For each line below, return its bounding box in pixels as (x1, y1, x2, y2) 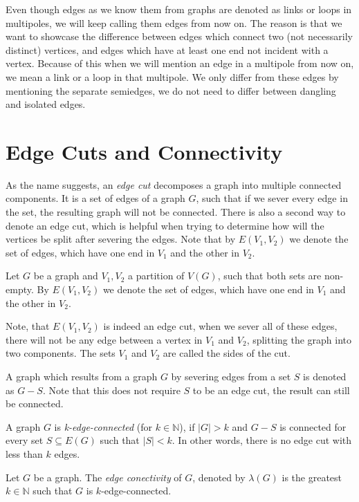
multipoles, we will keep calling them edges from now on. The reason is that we (6, 15, 342, 30)
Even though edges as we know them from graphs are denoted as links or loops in (6, 2, 352, 16)
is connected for (279, 419, 347, 434)
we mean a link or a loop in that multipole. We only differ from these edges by (6, 69, 339, 84)
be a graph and (33, 268, 98, 283)
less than (6, 446, 43, 461)
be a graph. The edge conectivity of (33, 470, 182, 484)
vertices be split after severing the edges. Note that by (6, 232, 236, 246)
